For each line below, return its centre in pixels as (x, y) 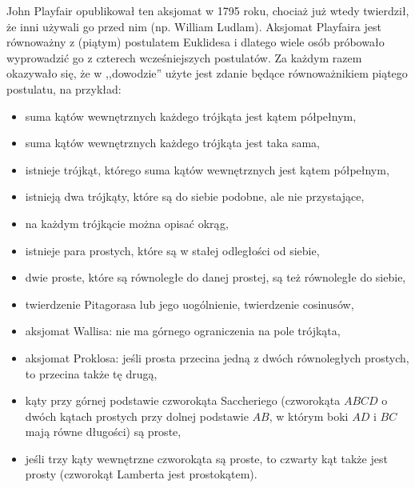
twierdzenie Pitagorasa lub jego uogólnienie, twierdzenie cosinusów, (190, 304)
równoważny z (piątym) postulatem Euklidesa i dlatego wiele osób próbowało (196, 42)
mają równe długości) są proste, (103, 432)
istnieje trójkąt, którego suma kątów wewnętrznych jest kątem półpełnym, (207, 169)
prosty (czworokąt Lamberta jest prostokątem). (141, 474)
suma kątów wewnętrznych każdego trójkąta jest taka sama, (172, 143)
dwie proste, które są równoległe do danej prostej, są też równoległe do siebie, (215, 277)
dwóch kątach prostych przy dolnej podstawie (137, 416)
